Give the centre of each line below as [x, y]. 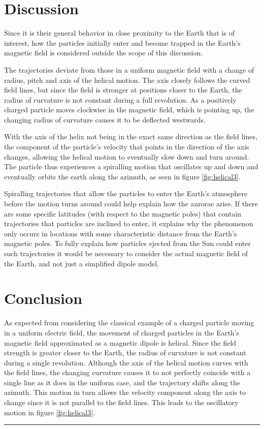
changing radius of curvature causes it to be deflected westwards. [105, 119]
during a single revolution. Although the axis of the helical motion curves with [126, 362]
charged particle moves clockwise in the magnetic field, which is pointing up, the [129, 110]
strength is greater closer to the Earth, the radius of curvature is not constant [125, 353]
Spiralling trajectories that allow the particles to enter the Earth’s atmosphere [126, 193]
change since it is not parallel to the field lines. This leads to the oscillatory [121, 402]
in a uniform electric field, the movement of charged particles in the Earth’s [122, 332]
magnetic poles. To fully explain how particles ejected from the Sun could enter [127, 243]
